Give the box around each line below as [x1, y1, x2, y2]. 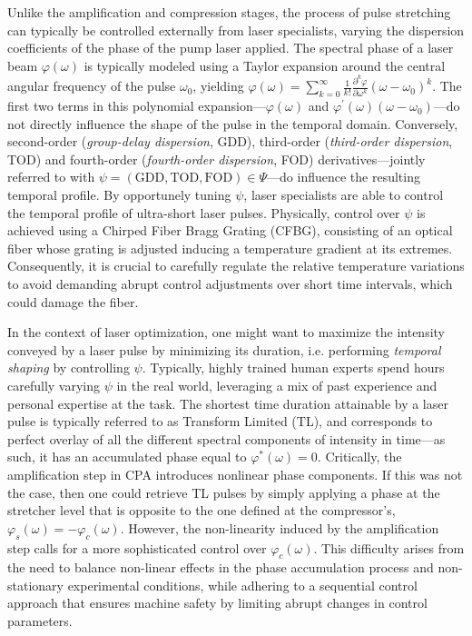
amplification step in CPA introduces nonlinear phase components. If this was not [7, 464, 463, 483]
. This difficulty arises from [313, 538, 465, 557]
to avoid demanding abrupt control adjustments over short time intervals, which [7, 273, 453, 293]
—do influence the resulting [267, 167, 420, 186]
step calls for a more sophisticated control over [7, 538, 267, 557]
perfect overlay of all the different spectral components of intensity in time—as [7, 429, 446, 448]
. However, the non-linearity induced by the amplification [120, 518, 439, 537]
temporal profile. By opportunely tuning [7, 185, 231, 204]
